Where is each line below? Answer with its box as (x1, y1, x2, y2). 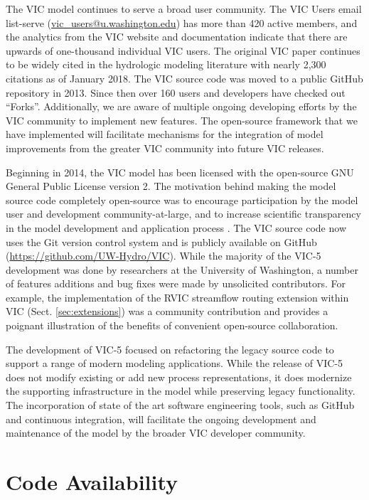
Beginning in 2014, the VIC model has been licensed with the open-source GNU (6, 164, 354, 179)
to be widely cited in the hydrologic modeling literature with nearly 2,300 (6, 57, 326, 72)
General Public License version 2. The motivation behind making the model (6, 179, 336, 193)
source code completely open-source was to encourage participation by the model (6, 192, 358, 207)
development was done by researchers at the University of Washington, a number (6, 262, 359, 277)
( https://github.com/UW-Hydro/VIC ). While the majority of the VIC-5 (6, 248, 321, 263)
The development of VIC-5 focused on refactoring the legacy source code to (6, 341, 334, 356)
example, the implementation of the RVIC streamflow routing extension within (6, 289, 349, 304)
